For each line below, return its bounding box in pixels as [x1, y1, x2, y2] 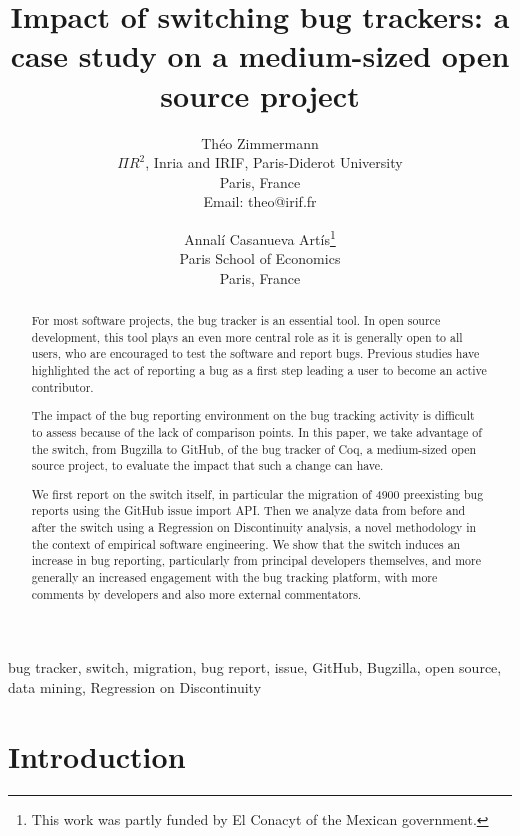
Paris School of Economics [179, 248, 341, 269]
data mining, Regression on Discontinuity [8, 676, 262, 697]
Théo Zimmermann [201, 132, 319, 153]
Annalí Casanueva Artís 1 [184, 225, 336, 249]
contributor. [31, 378, 94, 395]
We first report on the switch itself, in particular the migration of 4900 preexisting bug [31, 485, 484, 502]
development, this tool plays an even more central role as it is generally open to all [31, 328, 463, 345]
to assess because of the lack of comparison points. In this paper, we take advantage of [31, 423, 482, 440]
